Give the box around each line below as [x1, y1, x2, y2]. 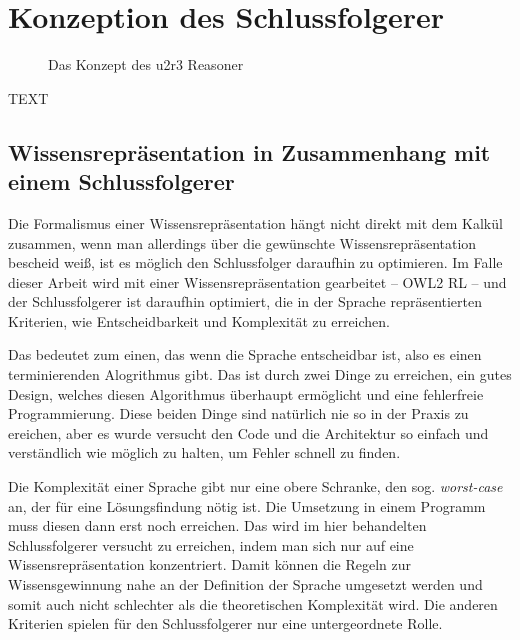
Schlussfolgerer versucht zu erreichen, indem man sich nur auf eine [8, 534, 414, 555]
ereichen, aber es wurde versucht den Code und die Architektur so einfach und [8, 422, 489, 443]
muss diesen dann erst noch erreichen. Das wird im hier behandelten [8, 515, 427, 536]
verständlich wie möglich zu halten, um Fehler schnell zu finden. [8, 442, 401, 463]
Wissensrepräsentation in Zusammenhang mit [8, 136, 491, 167]
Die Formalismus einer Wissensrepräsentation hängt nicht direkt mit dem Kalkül [8, 212, 503, 233]
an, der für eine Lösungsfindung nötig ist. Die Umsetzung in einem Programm [8, 495, 486, 516]
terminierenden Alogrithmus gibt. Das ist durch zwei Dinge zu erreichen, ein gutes [8, 364, 512, 385]
